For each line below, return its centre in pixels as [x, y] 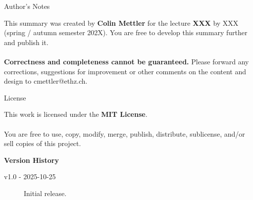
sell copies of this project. [43, 143]
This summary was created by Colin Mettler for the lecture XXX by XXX [121, 23]
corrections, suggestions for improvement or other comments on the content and [125, 71]
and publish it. [26, 42]
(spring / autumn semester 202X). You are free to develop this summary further [126, 32]
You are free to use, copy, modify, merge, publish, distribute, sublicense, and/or [125, 133]
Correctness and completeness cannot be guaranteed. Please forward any [126, 61]
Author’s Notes [27, 6]
